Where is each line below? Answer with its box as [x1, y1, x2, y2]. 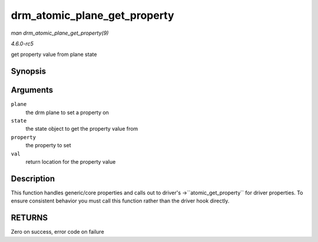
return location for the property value [25, 158, 116, 165]
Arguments [11, 85, 54, 95]
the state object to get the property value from [25, 125, 138, 132]
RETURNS [11, 213, 48, 223]
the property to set [25, 142, 71, 149]
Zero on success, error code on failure [11, 228, 104, 236]
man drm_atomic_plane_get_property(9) [11, 29, 109, 37]
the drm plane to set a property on [25, 109, 109, 116]
